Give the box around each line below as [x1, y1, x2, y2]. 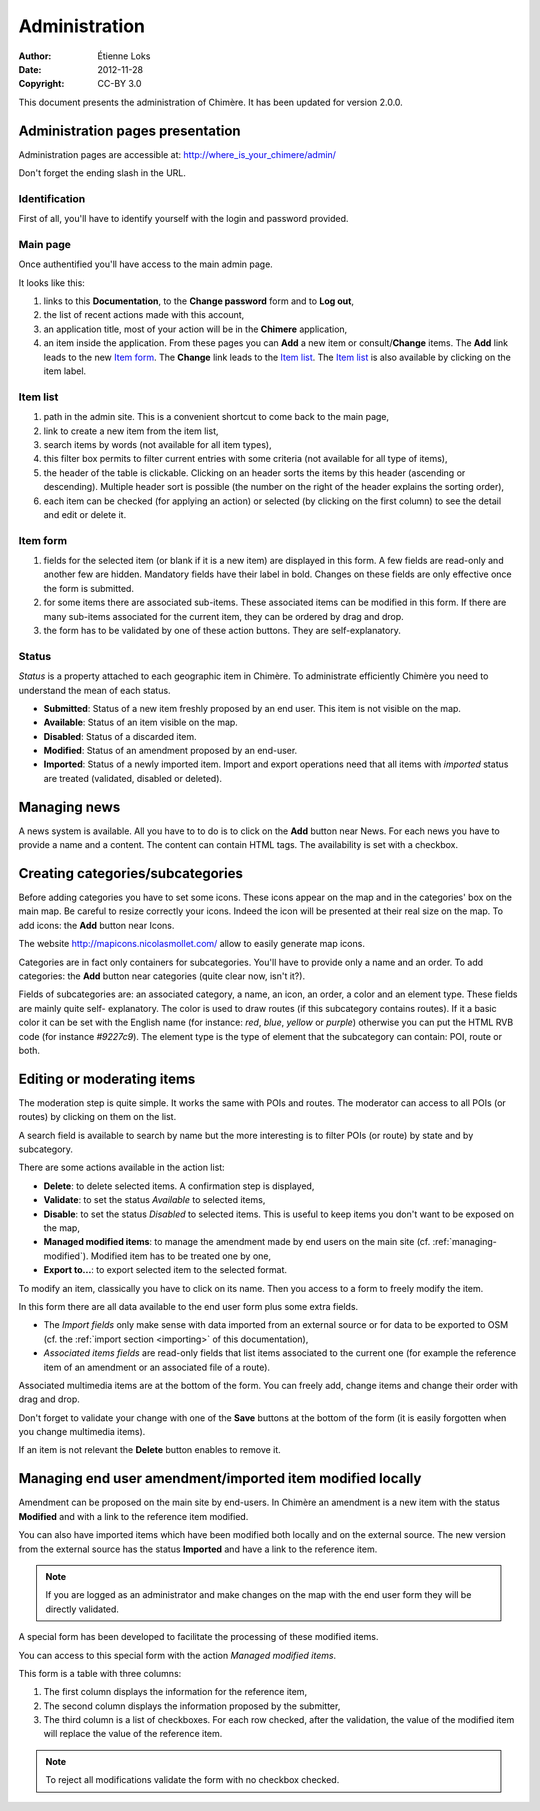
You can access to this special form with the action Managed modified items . [18, 1649, 337, 1661]
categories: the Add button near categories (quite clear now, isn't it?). [18, 970, 305, 982]
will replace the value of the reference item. [43, 1728, 223, 1740]
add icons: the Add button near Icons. [18, 919, 175, 931]
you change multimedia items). [18, 1426, 146, 1438]
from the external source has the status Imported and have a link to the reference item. [18, 1543, 378, 1555]
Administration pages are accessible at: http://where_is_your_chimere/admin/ [18, 148, 337, 160]
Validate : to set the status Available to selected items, [43, 1194, 266, 1206]
